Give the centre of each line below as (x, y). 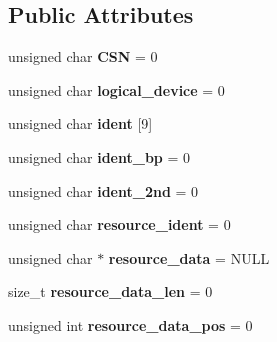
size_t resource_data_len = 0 (110, 291)
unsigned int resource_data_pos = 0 (130, 324)
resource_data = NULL (189, 257)
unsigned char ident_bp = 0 (99, 156)
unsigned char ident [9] (80, 123)
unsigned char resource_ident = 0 (119, 224)
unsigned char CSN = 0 (83, 56)
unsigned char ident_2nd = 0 (103, 190)
